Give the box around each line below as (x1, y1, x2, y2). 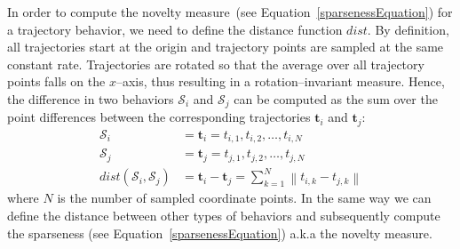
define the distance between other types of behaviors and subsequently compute (7, 205, 440, 224)
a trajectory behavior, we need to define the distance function (7, 20, 343, 38)
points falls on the (7, 72, 106, 91)
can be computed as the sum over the (234, 89, 438, 108)
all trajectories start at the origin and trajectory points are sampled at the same (7, 37, 444, 56)
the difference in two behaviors (7, 89, 174, 108)
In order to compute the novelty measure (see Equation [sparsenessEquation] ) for (7, 3, 453, 20)
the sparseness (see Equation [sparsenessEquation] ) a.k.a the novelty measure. (7, 223, 432, 242)
